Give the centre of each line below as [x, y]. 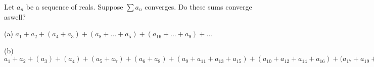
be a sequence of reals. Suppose [75, 7]
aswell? [15, 16]
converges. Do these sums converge [198, 7]
